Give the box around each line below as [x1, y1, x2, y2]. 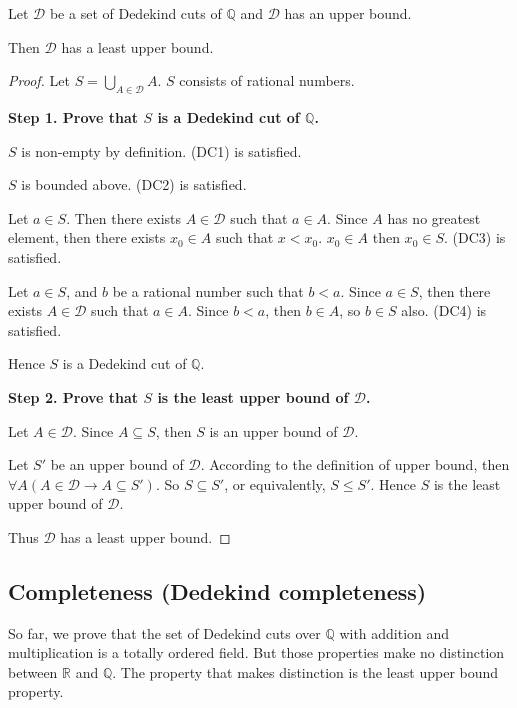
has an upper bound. [284, 3, 412, 23]
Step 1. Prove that [8, 106, 139, 127]
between [8, 661, 58, 682]
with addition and [339, 622, 450, 643]
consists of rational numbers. [179, 70, 355, 91]
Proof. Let [8, 70, 70, 91]
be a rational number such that [112, 280, 304, 301]
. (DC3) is [444, 227, 506, 248]
